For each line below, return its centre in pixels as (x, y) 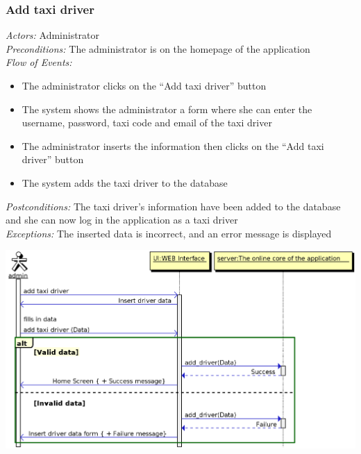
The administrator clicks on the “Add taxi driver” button (144, 85)
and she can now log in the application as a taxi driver (122, 220)
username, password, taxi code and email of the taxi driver (147, 123)
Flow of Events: (39, 62)
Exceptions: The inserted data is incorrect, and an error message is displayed (169, 233)
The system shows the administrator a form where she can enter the (167, 109)
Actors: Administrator (53, 35)
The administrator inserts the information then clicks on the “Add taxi (173, 145)
